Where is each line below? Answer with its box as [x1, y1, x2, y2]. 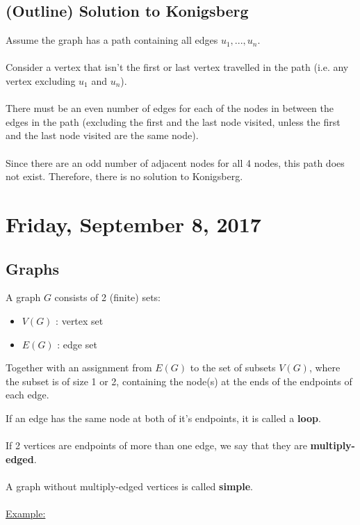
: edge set [57, 337, 97, 351]
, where [309, 360, 341, 375]
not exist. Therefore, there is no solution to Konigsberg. [6, 169, 243, 184]
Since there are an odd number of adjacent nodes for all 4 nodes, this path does [6, 155, 345, 170]
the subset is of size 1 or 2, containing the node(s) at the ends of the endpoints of [6, 373, 352, 388]
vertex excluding [6, 73, 76, 88]
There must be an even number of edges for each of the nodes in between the [6, 101, 334, 115]
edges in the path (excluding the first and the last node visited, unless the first [6, 114, 341, 129]
